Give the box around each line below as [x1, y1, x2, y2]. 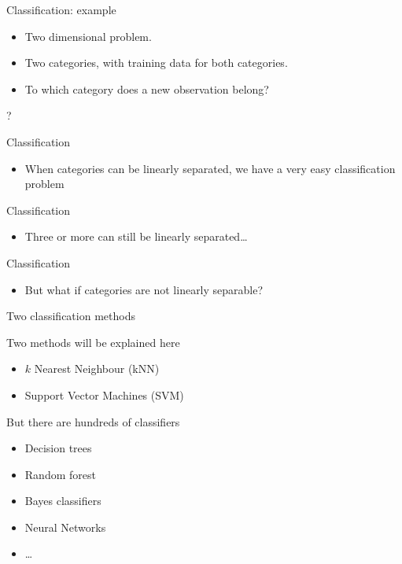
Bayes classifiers [24, 492, 101, 509]
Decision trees [24, 440, 92, 456]
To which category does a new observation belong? [24, 80, 269, 97]
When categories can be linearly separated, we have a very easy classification [24, 160, 396, 176]
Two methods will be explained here [6, 334, 180, 350]
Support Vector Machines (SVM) [24, 386, 184, 403]
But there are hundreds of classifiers [6, 413, 180, 429]
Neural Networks [24, 518, 106, 535]
